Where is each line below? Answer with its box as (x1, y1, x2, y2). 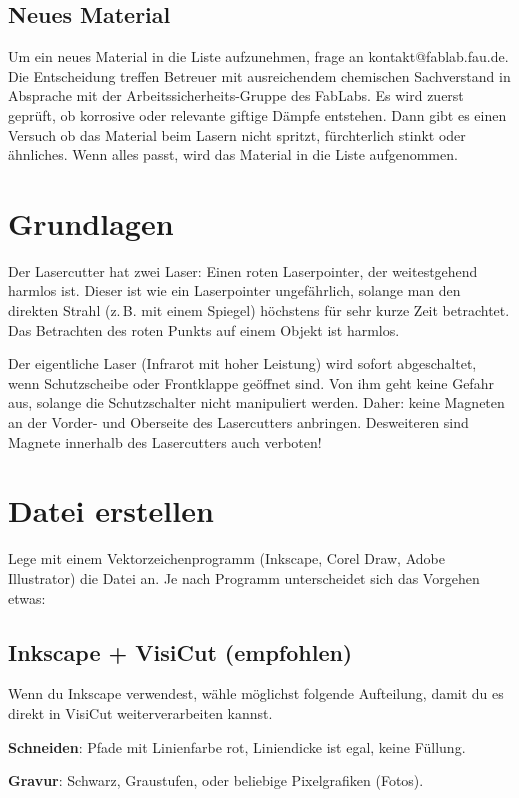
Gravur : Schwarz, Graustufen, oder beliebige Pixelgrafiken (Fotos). (8, 770, 424, 791)
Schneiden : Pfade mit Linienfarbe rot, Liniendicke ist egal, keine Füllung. (8, 736, 466, 757)
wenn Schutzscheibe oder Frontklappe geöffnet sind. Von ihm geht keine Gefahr (8, 372, 494, 393)
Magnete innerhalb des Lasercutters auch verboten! (8, 431, 322, 452)
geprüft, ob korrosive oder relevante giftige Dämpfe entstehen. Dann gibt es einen (8, 104, 507, 125)
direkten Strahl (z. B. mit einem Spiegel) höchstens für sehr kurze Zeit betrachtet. (8, 300, 510, 321)
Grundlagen (8, 202, 174, 243)
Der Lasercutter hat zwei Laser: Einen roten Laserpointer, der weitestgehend (8, 260, 478, 281)
